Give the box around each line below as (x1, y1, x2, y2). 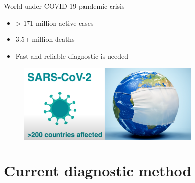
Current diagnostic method (4, 160, 192, 181)
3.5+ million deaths (15, 34, 75, 44)
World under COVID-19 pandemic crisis (4, 1, 125, 11)
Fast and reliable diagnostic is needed (15, 50, 128, 61)
